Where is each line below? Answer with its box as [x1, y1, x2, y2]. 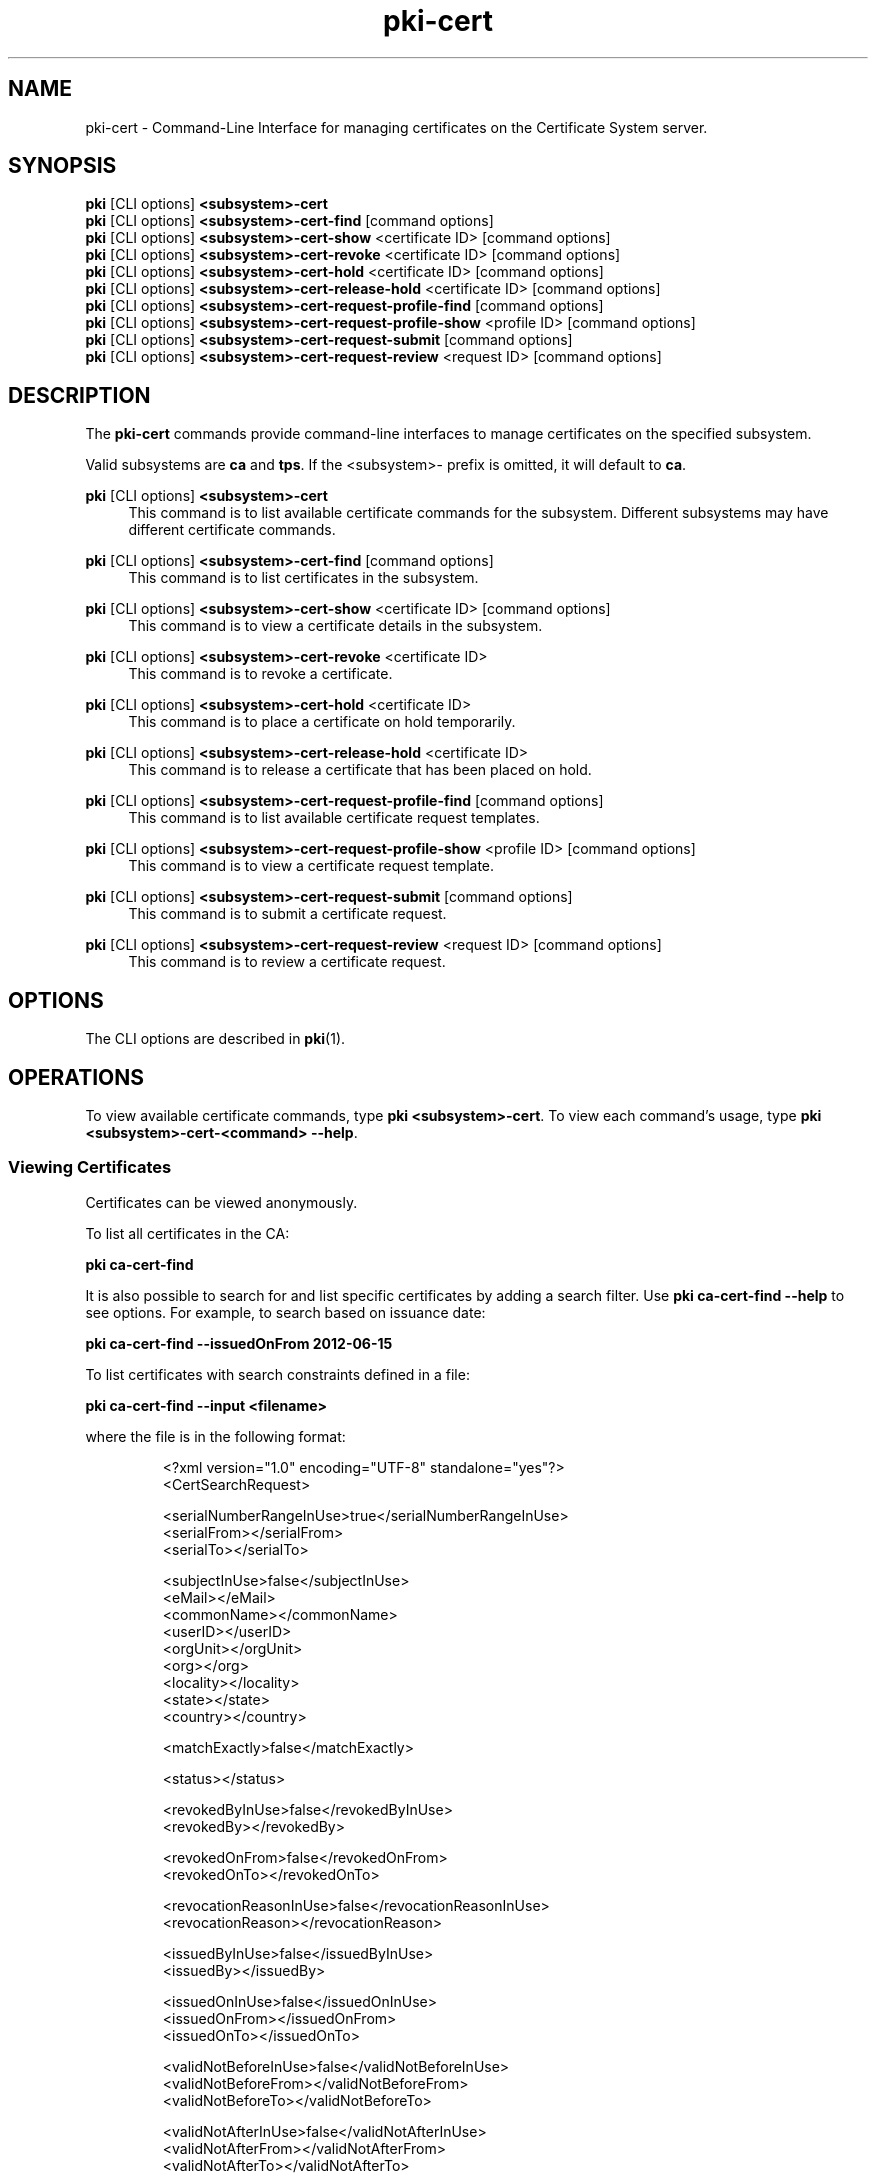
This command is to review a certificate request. [128, 953, 446, 971]
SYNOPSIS [8, 153, 117, 179]
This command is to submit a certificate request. [128, 905, 447, 923]
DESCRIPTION [8, 382, 151, 408]
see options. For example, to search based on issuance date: [85, 1303, 486, 1321]
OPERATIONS [8, 1064, 144, 1090]
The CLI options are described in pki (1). [85, 1030, 346, 1048]
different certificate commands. [128, 521, 336, 539]
